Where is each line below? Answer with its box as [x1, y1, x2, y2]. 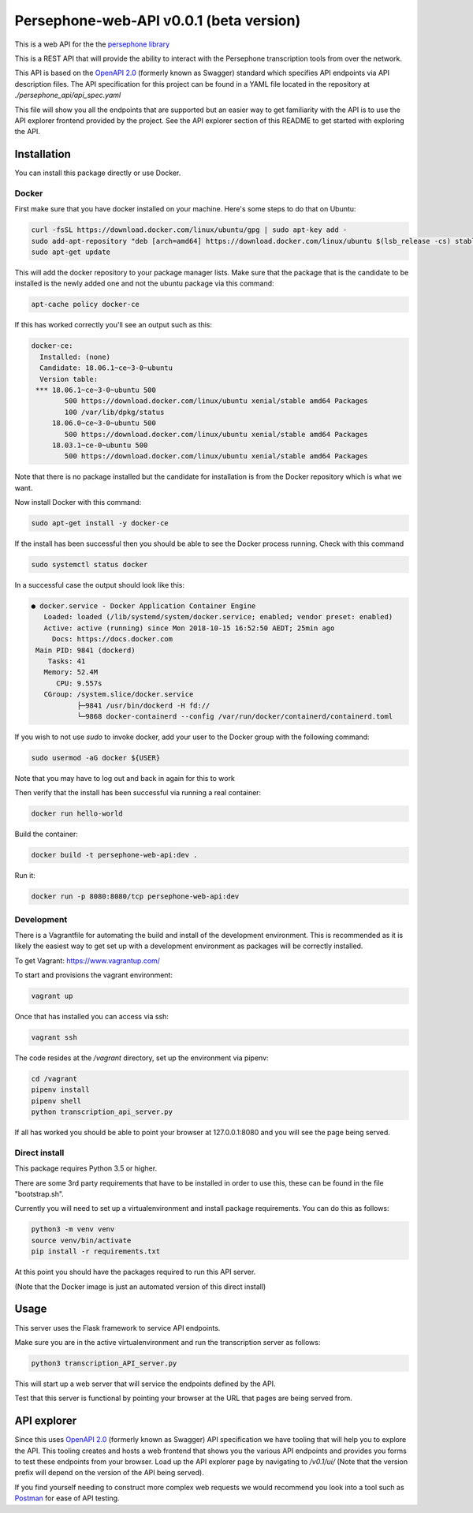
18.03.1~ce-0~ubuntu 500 [51, 440, 148, 450]
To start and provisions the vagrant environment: [14, 970, 173, 980]
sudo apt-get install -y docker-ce [31, 519, 169, 528]
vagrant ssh [31, 1033, 78, 1042]
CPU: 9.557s [56, 678, 102, 688]
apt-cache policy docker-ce [31, 300, 140, 309]
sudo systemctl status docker [31, 560, 148, 570]
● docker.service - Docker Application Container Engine [31, 602, 256, 611]
